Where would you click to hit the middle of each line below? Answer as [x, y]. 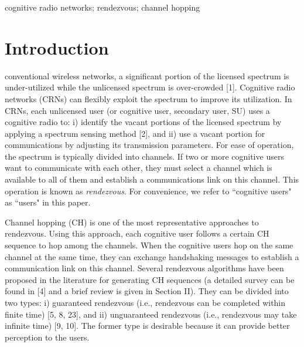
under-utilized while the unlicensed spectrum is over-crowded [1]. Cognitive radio [150, 87]
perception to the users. [47, 337]
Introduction [57, 47]
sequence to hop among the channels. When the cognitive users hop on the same [149, 245]
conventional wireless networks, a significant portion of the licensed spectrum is [147, 75]
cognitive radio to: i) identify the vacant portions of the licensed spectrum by [143, 122]
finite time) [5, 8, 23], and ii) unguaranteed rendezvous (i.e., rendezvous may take [151, 314]
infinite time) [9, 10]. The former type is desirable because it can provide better [147, 326]
